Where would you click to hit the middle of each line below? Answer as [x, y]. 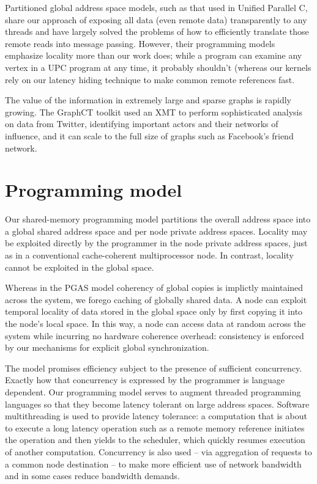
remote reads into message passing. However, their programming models [140, 43]
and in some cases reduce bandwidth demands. [92, 476]
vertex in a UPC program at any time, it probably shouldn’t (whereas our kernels [158, 67]
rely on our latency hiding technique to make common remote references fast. [150, 79]
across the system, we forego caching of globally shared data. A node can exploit [156, 299]
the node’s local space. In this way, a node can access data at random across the [155, 323]
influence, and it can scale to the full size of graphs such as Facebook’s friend [149, 135]
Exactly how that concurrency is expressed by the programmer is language [145, 380]
